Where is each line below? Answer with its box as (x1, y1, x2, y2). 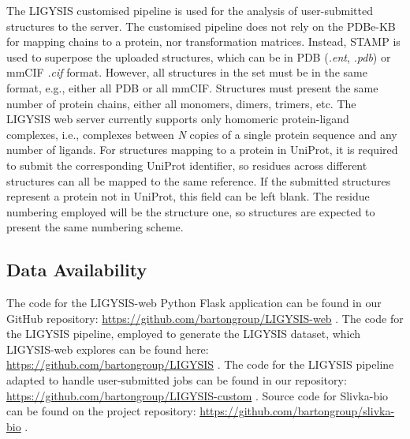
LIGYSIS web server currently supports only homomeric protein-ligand (6, 111, 349, 127)
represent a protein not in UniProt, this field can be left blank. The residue (6, 188, 370, 204)
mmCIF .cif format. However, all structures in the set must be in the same (6, 64, 367, 81)
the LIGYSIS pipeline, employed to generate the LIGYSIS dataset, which (6, 325, 361, 342)
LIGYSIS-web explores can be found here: (6, 340, 209, 357)
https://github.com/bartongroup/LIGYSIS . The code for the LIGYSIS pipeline (6, 356, 394, 373)
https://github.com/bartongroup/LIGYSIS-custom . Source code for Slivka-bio (6, 387, 389, 403)
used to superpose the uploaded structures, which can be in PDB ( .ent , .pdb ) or (6, 48, 391, 65)
